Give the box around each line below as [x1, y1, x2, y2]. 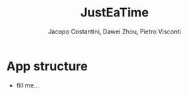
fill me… [16, 81, 39, 90]
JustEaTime [80, 5, 149, 21]
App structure [6, 58, 89, 74]
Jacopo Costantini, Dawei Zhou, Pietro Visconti [48, 27, 181, 36]
